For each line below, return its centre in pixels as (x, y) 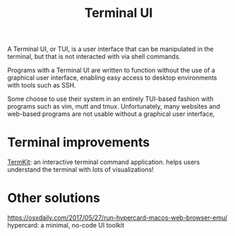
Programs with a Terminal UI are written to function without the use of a (111, 70)
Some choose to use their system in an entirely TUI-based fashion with (110, 99)
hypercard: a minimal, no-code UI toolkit (66, 225)
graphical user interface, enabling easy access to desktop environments (112, 78)
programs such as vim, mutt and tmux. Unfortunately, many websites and (114, 107)
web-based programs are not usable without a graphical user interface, (111, 114)
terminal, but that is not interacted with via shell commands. (94, 57)
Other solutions (54, 198)
